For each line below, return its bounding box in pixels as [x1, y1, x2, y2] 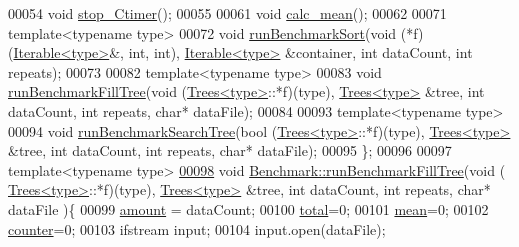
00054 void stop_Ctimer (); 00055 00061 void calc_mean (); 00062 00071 [8, 3, 447, 23]
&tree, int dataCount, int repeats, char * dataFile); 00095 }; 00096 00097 [8, 140, 452, 161]
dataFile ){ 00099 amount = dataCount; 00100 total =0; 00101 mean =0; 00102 [8, 198, 489, 219]
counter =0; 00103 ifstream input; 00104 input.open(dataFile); [8, 218, 386, 239]
